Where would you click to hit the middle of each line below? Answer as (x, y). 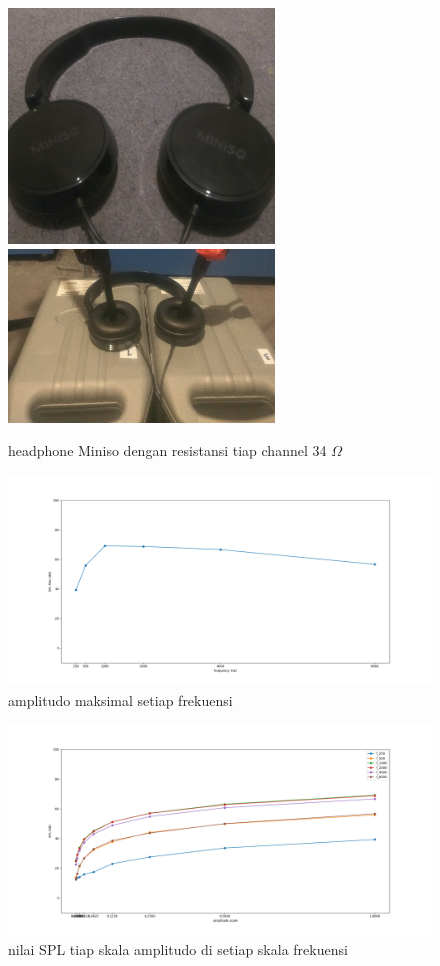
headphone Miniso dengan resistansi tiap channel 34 (167, 450)
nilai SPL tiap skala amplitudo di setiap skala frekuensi (178, 949)
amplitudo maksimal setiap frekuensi (120, 699)
